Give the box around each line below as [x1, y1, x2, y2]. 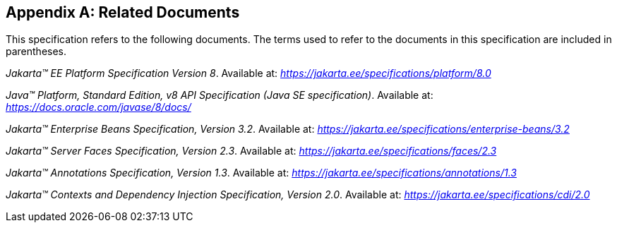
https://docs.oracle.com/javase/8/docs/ [6, 101, 191, 114]
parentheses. [6, 45, 67, 58]
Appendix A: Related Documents [6, 4, 240, 21]
